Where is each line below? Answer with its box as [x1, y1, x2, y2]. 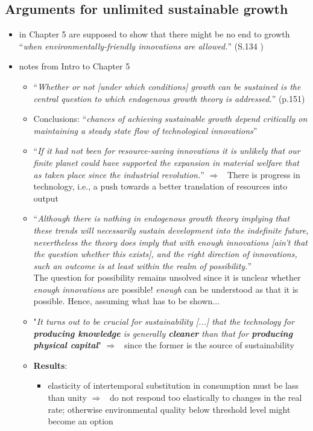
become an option [48, 415, 113, 427]
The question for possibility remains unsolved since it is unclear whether [33, 271, 301, 284]
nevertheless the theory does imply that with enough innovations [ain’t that [33, 235, 308, 248]
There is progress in [227, 168, 300, 180]
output [33, 191, 58, 204]
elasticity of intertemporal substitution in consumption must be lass [48, 379, 299, 392]
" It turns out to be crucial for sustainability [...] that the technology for [33, 315, 294, 328]
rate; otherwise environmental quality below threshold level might [48, 403, 291, 415]
